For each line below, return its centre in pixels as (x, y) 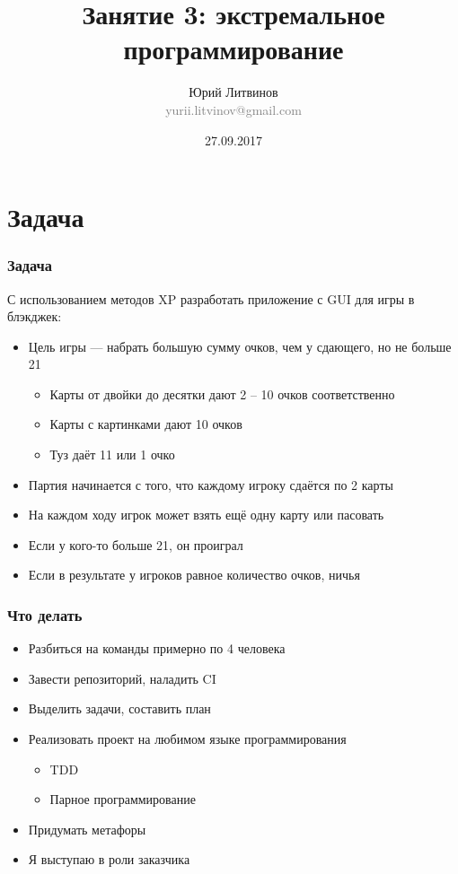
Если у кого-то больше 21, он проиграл (136, 544)
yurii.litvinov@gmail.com (233, 109)
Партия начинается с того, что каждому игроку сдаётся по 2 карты (211, 484)
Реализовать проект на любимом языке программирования (187, 739)
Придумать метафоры (87, 829)
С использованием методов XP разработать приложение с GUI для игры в (211, 298)
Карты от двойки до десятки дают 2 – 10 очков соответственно (222, 393)
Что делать (45, 614)
